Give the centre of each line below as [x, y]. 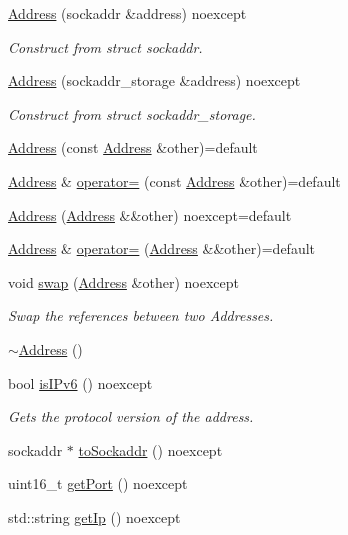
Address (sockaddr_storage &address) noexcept [154, 80]
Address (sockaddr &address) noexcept [127, 13]
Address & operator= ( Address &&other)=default [162, 248]
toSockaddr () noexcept [150, 449]
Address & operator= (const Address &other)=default [174, 180]
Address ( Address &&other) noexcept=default [150, 214]
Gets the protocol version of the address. [131, 416]
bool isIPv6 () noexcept [80, 382]
